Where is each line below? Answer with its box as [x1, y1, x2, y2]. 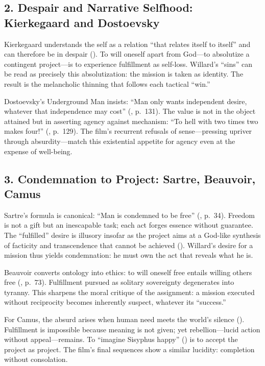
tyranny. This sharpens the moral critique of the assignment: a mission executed [4, 286, 255, 297]
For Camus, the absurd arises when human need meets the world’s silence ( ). [4, 314, 245, 325]
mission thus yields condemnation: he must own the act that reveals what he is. [4, 250, 253, 260]
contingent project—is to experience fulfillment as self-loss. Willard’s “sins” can [4, 58, 253, 69]
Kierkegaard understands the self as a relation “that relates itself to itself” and [4, 38, 251, 49]
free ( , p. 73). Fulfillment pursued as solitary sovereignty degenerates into [4, 277, 234, 287]
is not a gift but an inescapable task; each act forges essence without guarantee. [4, 219, 253, 230]
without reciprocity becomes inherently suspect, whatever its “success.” [4, 297, 226, 307]
